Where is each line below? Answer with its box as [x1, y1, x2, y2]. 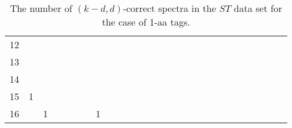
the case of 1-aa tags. [102, 15, 190, 29]
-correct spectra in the [123, 1, 216, 15]
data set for [233, 1, 282, 15]
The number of [10, 1, 72, 15]
